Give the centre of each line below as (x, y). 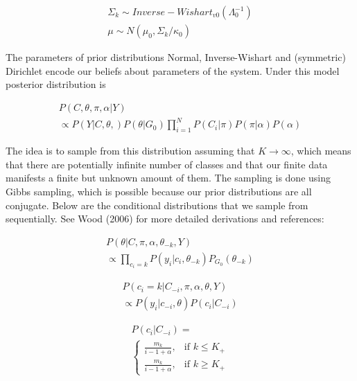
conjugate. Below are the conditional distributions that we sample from (157, 205)
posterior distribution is (56, 84)
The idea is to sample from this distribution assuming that (130, 151)
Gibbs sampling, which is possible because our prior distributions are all (159, 191)
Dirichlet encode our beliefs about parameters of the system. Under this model (173, 70)
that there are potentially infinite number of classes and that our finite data (167, 164)
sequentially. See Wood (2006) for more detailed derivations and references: (165, 219)
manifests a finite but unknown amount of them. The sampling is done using (168, 178)
